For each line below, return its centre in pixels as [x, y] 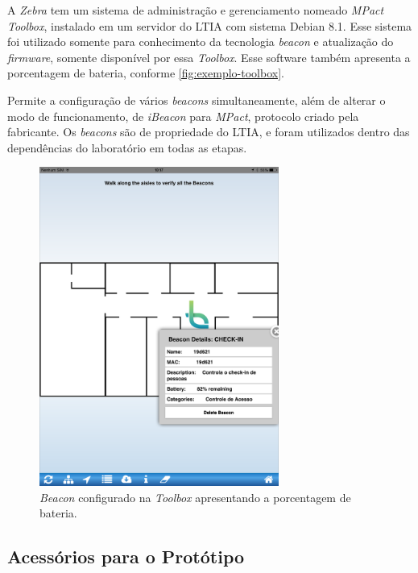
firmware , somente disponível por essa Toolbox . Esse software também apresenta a [209, 57]
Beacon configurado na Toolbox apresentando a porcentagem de [195, 497]
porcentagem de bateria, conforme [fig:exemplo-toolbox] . [146, 73]
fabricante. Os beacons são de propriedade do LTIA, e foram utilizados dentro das [209, 132]
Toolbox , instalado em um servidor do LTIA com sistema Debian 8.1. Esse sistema [210, 25]
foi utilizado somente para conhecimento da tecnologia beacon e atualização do [201, 42]
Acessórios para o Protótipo [126, 556]
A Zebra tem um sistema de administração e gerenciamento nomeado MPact [196, 10]
